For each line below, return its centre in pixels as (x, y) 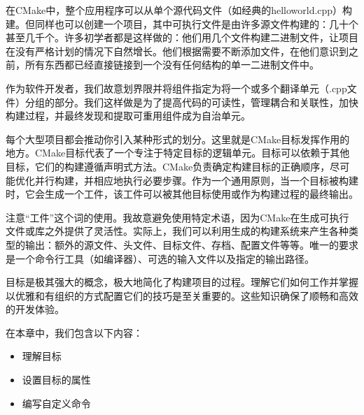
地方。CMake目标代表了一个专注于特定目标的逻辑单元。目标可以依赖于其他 (178, 153)
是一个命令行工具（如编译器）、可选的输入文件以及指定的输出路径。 (160, 258)
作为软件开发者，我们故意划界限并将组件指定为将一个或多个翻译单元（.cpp (176, 88)
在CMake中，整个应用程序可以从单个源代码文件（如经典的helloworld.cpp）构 (179, 10)
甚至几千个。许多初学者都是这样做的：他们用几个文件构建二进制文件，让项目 (182, 37)
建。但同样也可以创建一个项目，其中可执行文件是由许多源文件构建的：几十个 (182, 23)
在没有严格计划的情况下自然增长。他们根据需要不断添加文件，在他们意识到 (177, 51)
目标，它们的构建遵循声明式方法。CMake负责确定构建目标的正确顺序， (168, 166)
